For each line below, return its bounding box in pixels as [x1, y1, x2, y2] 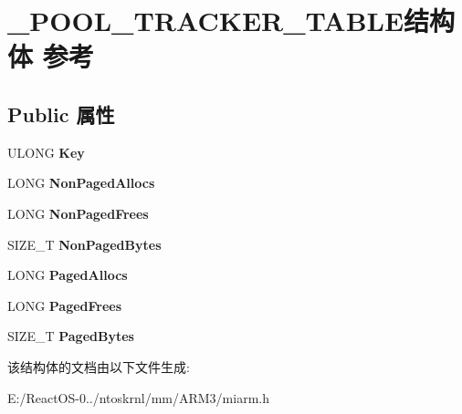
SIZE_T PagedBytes [7, 326, 134, 346]
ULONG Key [7, 142, 85, 161]
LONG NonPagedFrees [7, 203, 149, 223]
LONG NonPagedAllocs [7, 173, 155, 192]
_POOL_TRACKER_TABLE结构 [7, 2, 456, 39]
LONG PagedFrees [7, 295, 122, 315]
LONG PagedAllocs [7, 265, 128, 285]
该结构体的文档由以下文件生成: [7, 357, 190, 376]
